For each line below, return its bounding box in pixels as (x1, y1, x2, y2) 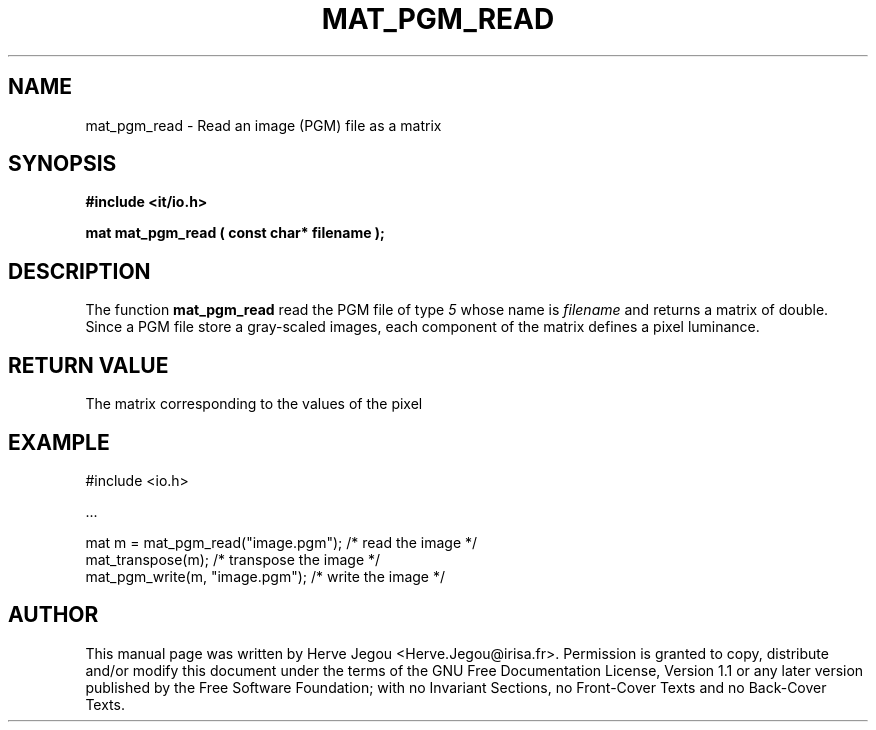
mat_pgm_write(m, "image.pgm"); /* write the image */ (85, 567, 446, 585)
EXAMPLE (8, 429, 110, 455)
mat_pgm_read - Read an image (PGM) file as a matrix (85, 116, 442, 134)
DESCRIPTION (8, 258, 151, 284)
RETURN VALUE (8, 352, 169, 378)
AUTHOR (8, 602, 99, 628)
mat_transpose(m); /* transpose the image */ (85, 550, 381, 568)
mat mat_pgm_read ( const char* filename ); (85, 224, 385, 242)
